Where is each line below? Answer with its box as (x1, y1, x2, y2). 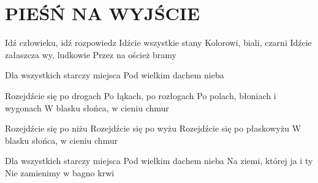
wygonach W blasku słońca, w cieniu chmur (5, 101, 169, 114)
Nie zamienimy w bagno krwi (5, 166, 115, 179)
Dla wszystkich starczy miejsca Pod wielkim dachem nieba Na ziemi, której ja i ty (5, 154, 313, 167)
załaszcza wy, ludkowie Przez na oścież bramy (5, 48, 177, 61)
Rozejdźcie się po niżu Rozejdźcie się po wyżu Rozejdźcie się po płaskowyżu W (5, 122, 301, 135)
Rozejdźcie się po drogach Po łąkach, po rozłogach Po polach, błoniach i (5, 89, 276, 102)
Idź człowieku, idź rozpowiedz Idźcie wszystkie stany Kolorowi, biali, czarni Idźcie (5, 36, 312, 49)
